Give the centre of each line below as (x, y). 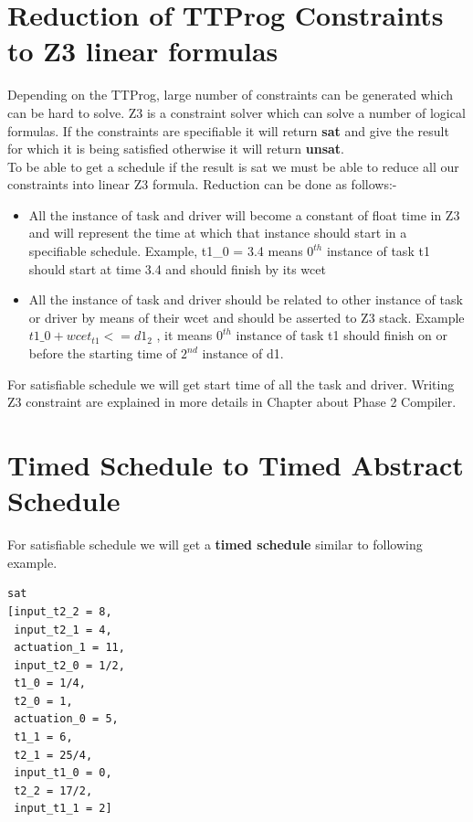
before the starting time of (103, 353)
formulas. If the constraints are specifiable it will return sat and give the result (228, 130)
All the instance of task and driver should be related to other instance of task (246, 299)
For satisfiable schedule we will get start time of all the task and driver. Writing (231, 384)
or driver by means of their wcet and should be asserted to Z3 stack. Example (247, 317)
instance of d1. (243, 353)
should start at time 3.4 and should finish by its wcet (177, 268)
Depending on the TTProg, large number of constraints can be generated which (231, 95)
